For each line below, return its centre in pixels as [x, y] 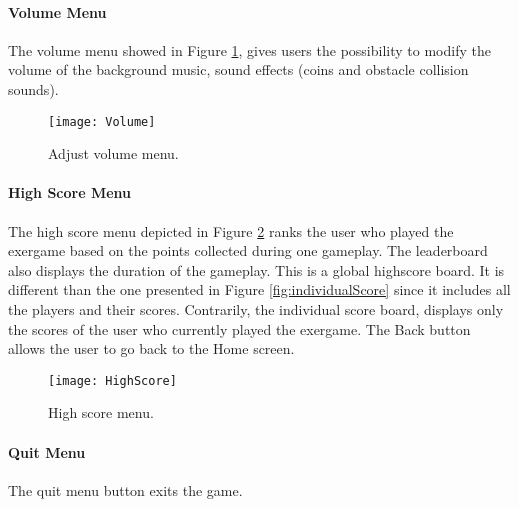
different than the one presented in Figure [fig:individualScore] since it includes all [259, 289]
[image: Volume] [102, 121]
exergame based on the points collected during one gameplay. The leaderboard [248, 250]
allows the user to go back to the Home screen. [151, 348]
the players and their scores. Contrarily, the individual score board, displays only [256, 309]
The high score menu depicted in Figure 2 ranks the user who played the [231, 230]
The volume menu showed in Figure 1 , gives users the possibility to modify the [249, 49]
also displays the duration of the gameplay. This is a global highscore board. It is [256, 269]
